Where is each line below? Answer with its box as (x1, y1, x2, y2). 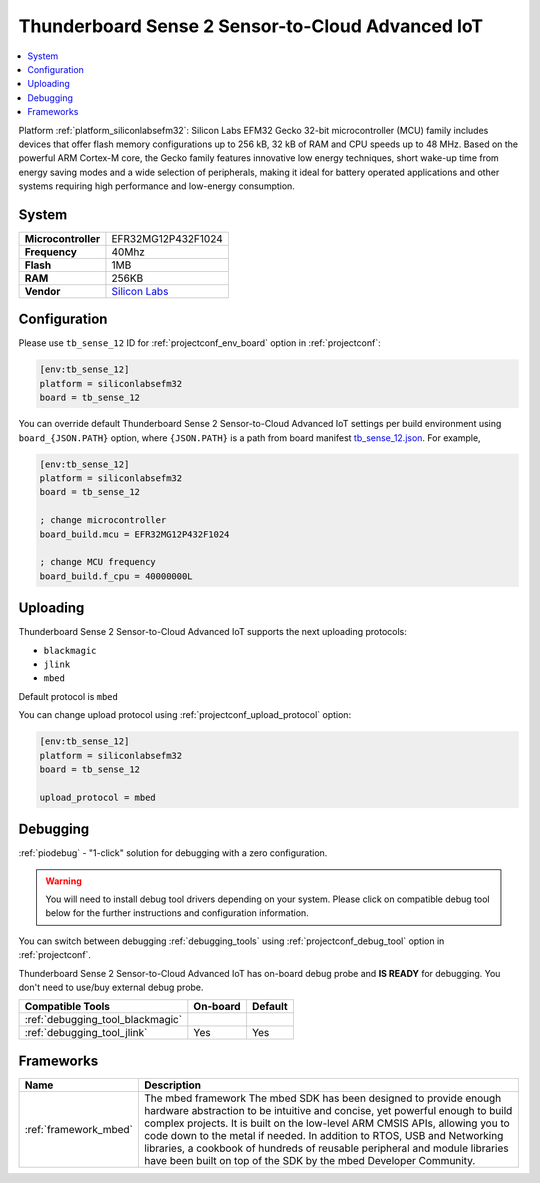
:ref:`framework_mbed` (24, 1122, 134, 1136)
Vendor (24, 284, 61, 298)
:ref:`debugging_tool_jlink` (24, 1026, 148, 1040)
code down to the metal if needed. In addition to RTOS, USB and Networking (143, 1128, 504, 1142)
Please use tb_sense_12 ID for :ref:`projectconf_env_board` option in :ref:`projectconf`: (18, 337, 381, 349)
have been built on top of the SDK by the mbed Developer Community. (143, 1153, 476, 1167)
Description (143, 1078, 202, 1092)
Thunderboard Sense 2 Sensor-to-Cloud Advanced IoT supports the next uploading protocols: (18, 626, 407, 638)
